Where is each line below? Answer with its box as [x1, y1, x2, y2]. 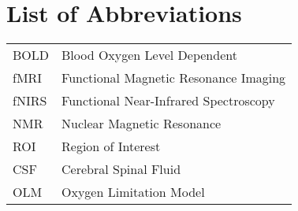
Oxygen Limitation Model [61, 183, 205, 202]
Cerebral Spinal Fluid [61, 160, 181, 179]
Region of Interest [61, 137, 161, 156]
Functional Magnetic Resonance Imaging [61, 68, 286, 87]
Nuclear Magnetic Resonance [61, 114, 222, 133]
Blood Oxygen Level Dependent [61, 46, 237, 65]
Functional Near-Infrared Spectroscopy [61, 91, 275, 110]
